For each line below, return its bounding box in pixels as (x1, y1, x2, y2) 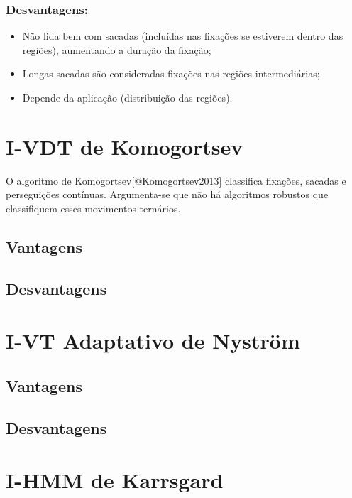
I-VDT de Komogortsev (6, 131, 243, 161)
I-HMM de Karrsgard (6, 465, 224, 494)
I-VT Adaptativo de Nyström (6, 326, 300, 355)
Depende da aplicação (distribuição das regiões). (22, 90, 233, 104)
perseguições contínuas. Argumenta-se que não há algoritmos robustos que (6, 187, 329, 202)
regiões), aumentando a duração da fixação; (22, 42, 211, 57)
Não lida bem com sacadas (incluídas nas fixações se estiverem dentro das (22, 28, 343, 43)
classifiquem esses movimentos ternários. (6, 200, 181, 215)
